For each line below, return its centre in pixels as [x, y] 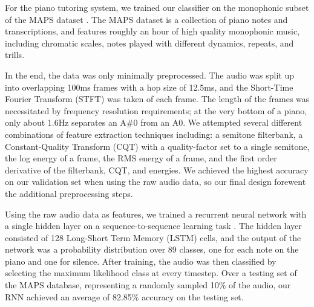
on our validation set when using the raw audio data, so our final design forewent [155, 182]
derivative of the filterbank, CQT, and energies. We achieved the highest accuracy [157, 170]
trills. [15, 55]
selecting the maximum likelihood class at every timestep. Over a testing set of [151, 273]
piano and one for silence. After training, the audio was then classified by [141, 261]
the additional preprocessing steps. [69, 193]
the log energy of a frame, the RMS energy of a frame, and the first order [141, 158]
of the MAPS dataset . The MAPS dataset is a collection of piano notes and [146, 19]
